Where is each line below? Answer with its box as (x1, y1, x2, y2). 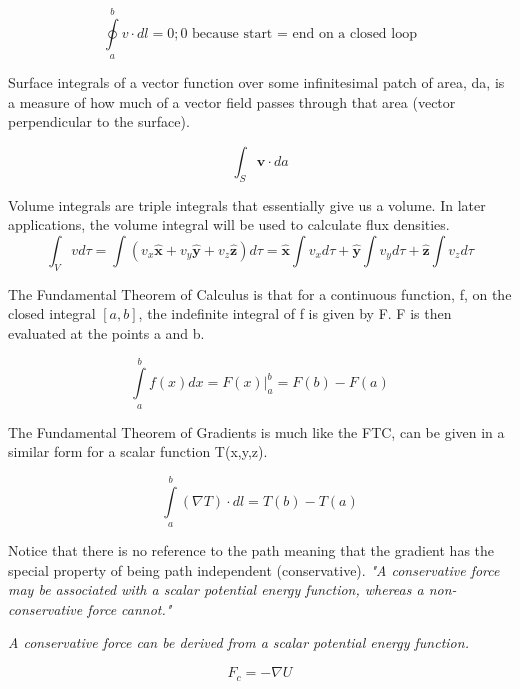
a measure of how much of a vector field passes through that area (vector (8, 91, 456, 112)
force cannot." (87, 598, 172, 619)
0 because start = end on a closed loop (180, 26, 417, 41)
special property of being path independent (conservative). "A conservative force (8, 559, 500, 580)
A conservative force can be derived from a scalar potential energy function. (8, 632, 469, 653)
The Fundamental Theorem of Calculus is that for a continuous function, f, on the (8, 283, 512, 304)
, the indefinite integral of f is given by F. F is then (138, 303, 452, 324)
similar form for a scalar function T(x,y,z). (8, 441, 268, 462)
